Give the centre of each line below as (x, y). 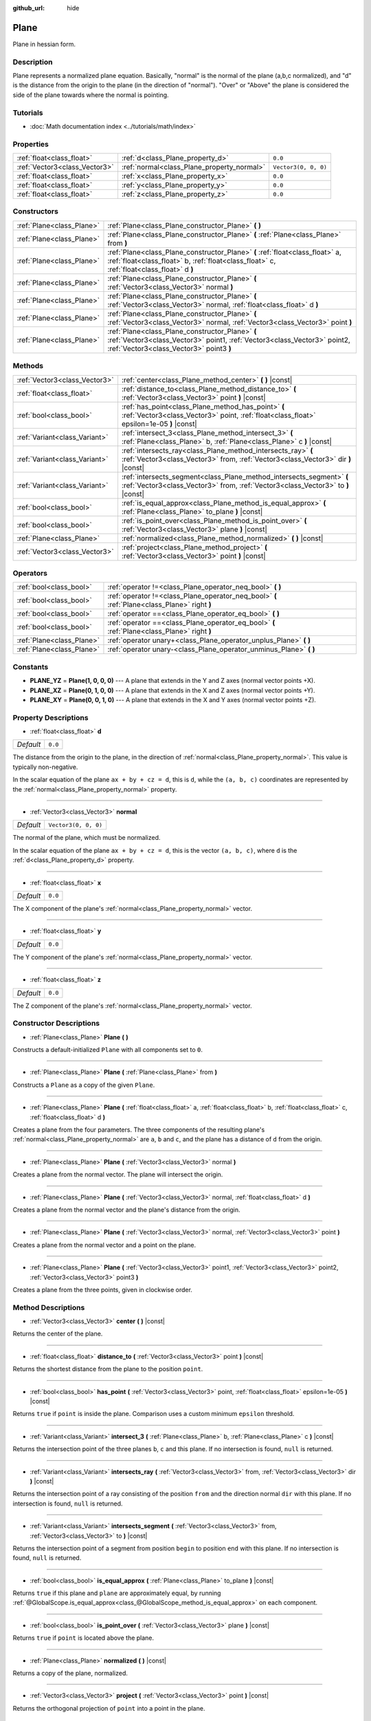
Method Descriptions (49, 1307)
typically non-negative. (45, 767)
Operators (30, 573)
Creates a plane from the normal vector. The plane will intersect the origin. (118, 1174)
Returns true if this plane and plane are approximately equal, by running (117, 1593)
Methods (28, 366)
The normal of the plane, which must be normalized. (87, 838)
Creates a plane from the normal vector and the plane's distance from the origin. (126, 1210)
